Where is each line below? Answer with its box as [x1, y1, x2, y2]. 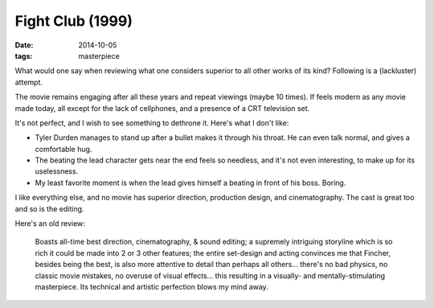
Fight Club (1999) [14, 12, 133, 30]
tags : [14, 51, 33, 60]
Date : [14, 40, 34, 50]
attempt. [14, 77, 43, 87]
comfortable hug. [35, 144, 92, 154]
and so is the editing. [14, 203, 84, 213]
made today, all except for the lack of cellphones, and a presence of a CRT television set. [14, 103, 310, 113]
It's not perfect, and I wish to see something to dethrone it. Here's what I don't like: [14, 117, 289, 128]
